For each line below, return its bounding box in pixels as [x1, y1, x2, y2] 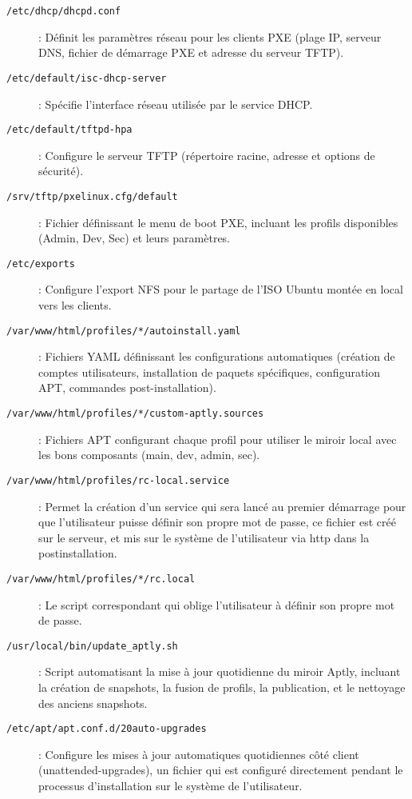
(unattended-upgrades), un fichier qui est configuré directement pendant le [38, 761, 403, 778]
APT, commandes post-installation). [38, 379, 216, 396]
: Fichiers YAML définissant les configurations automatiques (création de [38, 348, 395, 365]
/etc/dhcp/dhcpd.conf [6, 6, 121, 17]
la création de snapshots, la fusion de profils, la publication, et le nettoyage [38, 679, 406, 696]
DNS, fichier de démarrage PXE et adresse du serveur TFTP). [38, 44, 344, 61]
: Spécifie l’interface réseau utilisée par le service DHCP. [38, 95, 313, 112]
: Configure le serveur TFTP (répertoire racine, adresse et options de [38, 146, 375, 163]
